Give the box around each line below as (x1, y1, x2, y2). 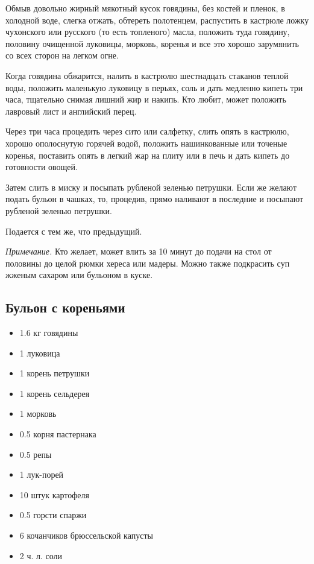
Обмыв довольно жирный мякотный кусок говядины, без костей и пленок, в (5, 2, 285, 14)
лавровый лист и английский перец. (5, 104, 137, 117)
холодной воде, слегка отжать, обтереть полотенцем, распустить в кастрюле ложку (5, 13, 309, 26)
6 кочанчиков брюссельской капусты (19, 529, 153, 542)
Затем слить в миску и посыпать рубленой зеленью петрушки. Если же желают (5, 180, 297, 193)
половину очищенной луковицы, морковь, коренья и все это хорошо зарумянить (5, 37, 299, 49)
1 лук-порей (19, 468, 64, 481)
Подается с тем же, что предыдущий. (5, 224, 142, 237)
